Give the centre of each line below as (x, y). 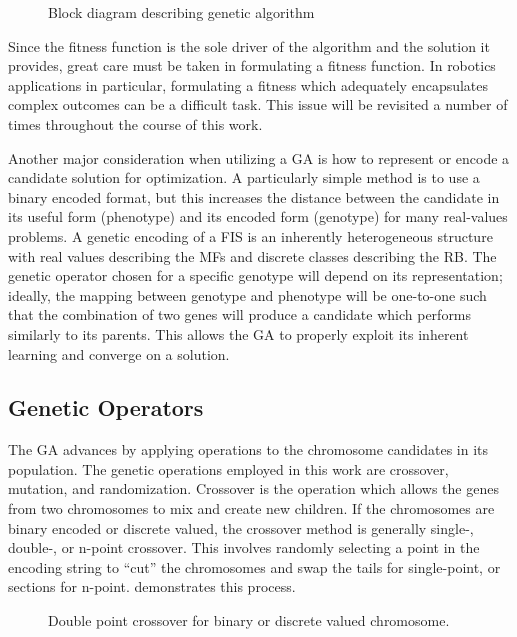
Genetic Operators (106, 407)
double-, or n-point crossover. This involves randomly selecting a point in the (244, 547)
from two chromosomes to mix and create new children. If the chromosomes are (251, 508)
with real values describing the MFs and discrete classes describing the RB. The (252, 255)
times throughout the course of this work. (135, 123)
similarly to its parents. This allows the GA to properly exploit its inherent (238, 333)
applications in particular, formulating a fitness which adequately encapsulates (248, 84)
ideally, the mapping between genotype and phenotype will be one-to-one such (247, 294)
